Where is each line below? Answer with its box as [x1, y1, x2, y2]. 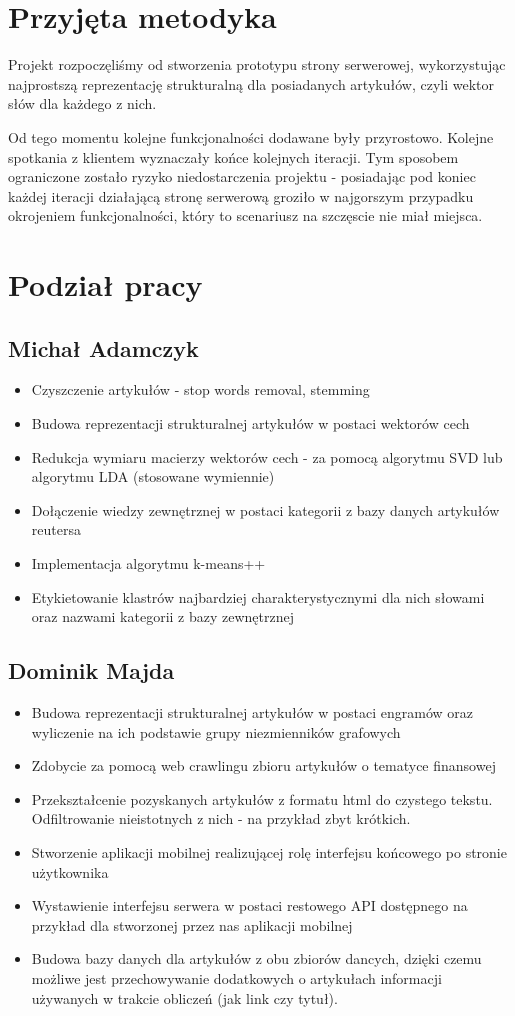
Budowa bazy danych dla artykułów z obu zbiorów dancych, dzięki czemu [31, 948, 482, 969]
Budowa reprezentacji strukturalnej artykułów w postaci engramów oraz [31, 702, 474, 722]
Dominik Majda [8, 655, 175, 686]
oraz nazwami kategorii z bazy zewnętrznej [31, 606, 294, 627]
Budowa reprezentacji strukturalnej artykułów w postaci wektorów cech [31, 413, 470, 434]
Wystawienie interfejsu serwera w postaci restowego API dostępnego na [31, 895, 468, 916]
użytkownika [31, 861, 109, 882]
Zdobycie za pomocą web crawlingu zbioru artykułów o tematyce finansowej [31, 755, 496, 776]
